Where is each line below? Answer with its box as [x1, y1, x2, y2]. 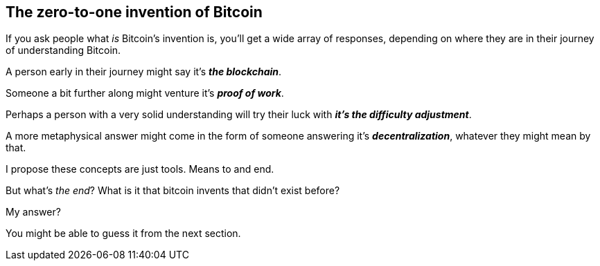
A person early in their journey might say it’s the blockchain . [6, 66, 282, 78]
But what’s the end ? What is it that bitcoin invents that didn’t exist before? [6, 184, 340, 197]
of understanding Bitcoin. [6, 44, 121, 57]
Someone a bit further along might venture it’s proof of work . [6, 87, 284, 99]
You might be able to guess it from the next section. [6, 227, 241, 240]
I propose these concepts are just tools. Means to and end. [6, 163, 274, 175]
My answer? [6, 206, 61, 218]
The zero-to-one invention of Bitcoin [6, 3, 263, 21]
